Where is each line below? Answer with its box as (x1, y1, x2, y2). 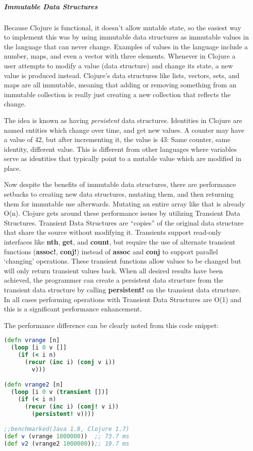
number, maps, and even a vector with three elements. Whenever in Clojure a (4, 51, 235, 61)
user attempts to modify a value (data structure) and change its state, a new (4, 60, 233, 70)
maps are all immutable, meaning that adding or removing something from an (4, 80, 236, 90)
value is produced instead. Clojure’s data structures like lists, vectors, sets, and (4, 70, 239, 80)
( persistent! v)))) (32, 410, 95, 417)
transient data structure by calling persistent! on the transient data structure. (4, 285, 241, 294)
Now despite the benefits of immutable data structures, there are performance (4, 179, 236, 189)
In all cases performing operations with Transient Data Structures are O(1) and (4, 294, 242, 304)
